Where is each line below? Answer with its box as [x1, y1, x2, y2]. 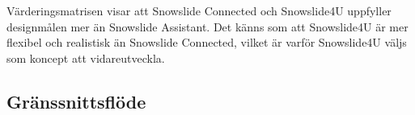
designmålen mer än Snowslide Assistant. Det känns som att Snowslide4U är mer [6, 18, 409, 35]
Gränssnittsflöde [6, 88, 146, 113]
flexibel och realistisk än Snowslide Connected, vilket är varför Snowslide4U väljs [6, 34, 407, 51]
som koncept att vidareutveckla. [6, 49, 165, 66]
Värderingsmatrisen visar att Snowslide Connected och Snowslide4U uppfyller [6, 2, 392, 18]
